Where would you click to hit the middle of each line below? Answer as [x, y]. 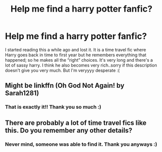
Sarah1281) [22, 93]
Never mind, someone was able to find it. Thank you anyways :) [81, 144]
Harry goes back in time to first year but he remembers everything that [76, 55]
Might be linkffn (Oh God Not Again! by [65, 86]
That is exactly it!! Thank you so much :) [53, 107]
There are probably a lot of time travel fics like [76, 123]
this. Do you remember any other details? [69, 130]
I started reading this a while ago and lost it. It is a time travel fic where [76, 50]
